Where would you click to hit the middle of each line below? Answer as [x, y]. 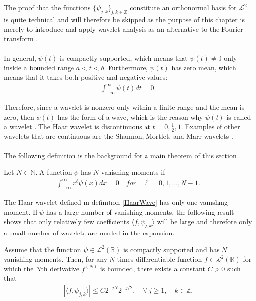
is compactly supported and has [171, 249]
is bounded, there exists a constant [152, 268]
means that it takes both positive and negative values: [86, 77]
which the [19, 268]
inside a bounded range [39, 67]
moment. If [21, 212]
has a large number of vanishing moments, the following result [140, 212]
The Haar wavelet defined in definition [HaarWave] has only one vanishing [116, 202]
